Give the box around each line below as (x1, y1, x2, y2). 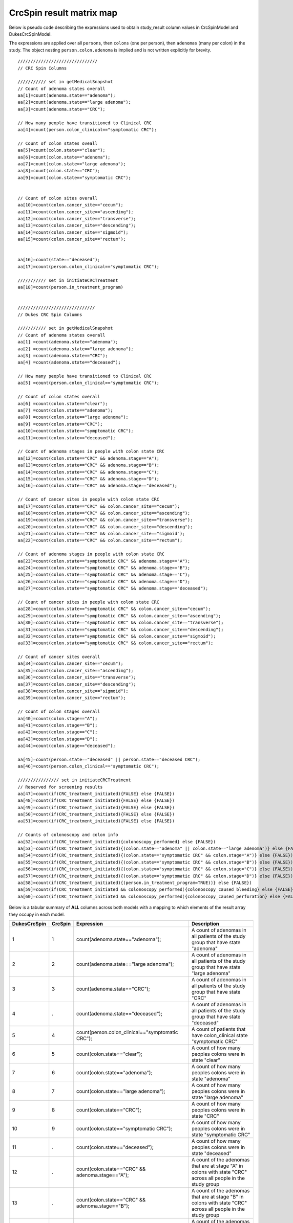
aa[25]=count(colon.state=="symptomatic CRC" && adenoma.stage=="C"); (18, 572, 190, 577)
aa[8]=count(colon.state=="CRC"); (18, 168, 100, 174)
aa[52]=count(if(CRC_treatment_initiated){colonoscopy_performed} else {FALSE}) (18, 839, 216, 844)
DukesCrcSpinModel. (9, 31, 52, 37)
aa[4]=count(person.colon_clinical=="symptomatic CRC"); (18, 127, 157, 133)
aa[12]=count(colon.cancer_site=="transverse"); (18, 216, 136, 222)
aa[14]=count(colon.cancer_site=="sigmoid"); (18, 229, 129, 235)
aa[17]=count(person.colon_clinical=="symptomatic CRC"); (18, 264, 160, 269)
